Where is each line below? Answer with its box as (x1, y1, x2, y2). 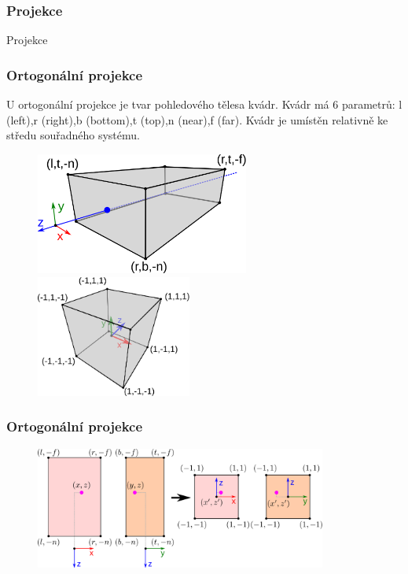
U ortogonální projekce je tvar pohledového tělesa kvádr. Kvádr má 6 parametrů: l (6, 96, 402, 113)
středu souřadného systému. (6, 127, 140, 143)
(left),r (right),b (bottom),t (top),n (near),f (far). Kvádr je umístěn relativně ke (6, 111, 388, 128)
